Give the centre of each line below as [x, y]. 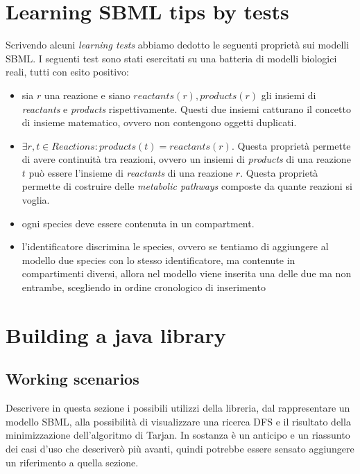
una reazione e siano [87, 95]
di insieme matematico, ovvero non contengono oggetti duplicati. [159, 122]
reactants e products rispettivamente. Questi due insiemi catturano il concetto [186, 108]
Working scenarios [72, 379]
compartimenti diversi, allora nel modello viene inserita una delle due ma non [187, 273]
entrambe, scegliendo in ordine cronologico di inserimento [144, 287]
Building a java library [116, 334]
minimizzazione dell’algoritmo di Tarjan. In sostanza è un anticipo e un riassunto [178, 435]
